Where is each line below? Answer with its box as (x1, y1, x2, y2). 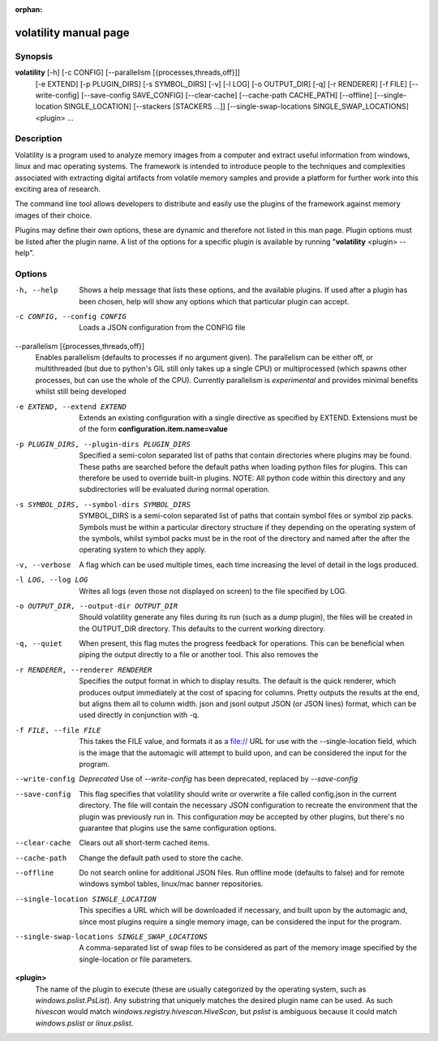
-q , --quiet (15, 639, 62, 648)
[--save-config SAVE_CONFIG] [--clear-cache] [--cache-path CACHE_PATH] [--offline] (81, 90, 373, 100)
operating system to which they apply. (79, 544, 207, 555)
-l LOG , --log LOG (15, 575, 88, 584)
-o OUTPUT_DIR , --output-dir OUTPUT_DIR (15, 601, 178, 610)
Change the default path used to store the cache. (79, 853, 243, 862)
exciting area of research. (15, 184, 101, 194)
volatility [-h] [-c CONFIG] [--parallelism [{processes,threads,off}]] (15, 67, 241, 77)
